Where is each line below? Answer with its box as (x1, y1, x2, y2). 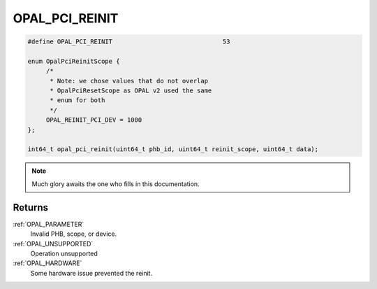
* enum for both (50, 97, 105, 104)
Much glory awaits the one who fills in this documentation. (31, 179, 200, 188)
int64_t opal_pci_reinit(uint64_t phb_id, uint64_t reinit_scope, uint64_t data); (27, 146, 319, 153)
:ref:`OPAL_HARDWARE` (13, 259, 82, 267)
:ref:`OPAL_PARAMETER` (13, 220, 84, 228)
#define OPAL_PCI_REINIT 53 (27, 38, 230, 45)
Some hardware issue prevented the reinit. (30, 269, 153, 277)
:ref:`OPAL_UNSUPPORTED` (13, 239, 94, 248)
